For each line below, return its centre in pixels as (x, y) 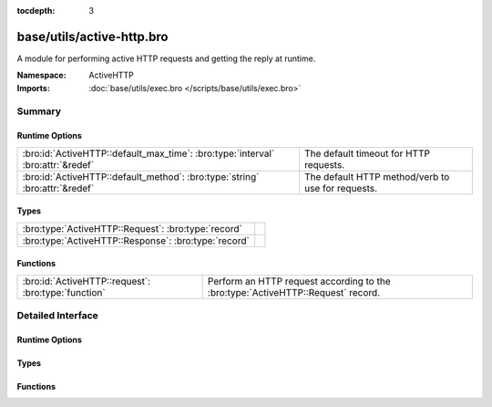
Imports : (33, 88)
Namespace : (42, 75)
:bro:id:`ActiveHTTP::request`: (86, 281)
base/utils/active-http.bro (92, 37)
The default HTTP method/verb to (377, 176)
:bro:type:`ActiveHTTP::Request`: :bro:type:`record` (133, 228)
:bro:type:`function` (64, 292)
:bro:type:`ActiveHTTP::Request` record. (294, 292)
